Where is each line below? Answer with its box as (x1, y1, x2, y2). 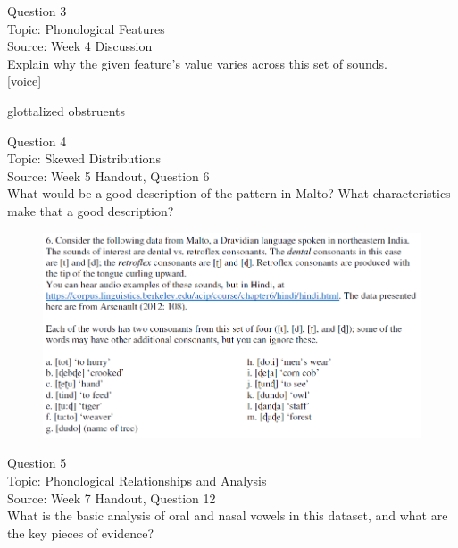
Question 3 (7, 2, 67, 20)
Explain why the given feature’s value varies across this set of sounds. (7, 54, 387, 72)
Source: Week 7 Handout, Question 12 (7, 488, 216, 507)
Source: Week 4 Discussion (7, 37, 153, 55)
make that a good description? (7, 201, 174, 220)
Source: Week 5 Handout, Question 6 (7, 166, 210, 185)
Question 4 (7, 131, 67, 150)
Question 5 (7, 453, 67, 472)
